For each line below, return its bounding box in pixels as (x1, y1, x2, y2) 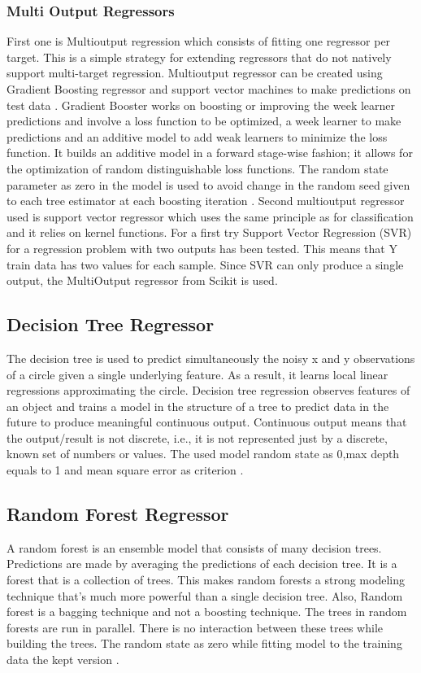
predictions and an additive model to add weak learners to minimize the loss (7, 128, 388, 145)
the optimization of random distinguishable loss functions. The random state (7, 160, 388, 177)
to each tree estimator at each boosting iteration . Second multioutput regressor (7, 192, 405, 209)
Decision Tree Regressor (7, 312, 215, 337)
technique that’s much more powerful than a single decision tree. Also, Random (7, 587, 403, 604)
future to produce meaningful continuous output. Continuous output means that (7, 413, 407, 430)
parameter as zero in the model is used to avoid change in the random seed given (7, 176, 410, 193)
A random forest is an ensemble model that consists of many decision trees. (7, 539, 382, 556)
